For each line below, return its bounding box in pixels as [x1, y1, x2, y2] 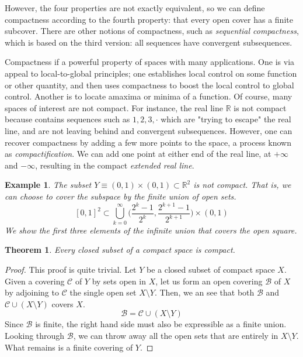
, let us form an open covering [155, 274, 263, 287]
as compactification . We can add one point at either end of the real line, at [5, 147, 271, 160]
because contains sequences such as [5, 113, 130, 125]
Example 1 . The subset [5, 179, 92, 191]
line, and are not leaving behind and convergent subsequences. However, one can [5, 124, 292, 136]
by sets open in [92, 274, 146, 287]
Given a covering [5, 274, 65, 287]
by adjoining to [5, 286, 59, 298]
